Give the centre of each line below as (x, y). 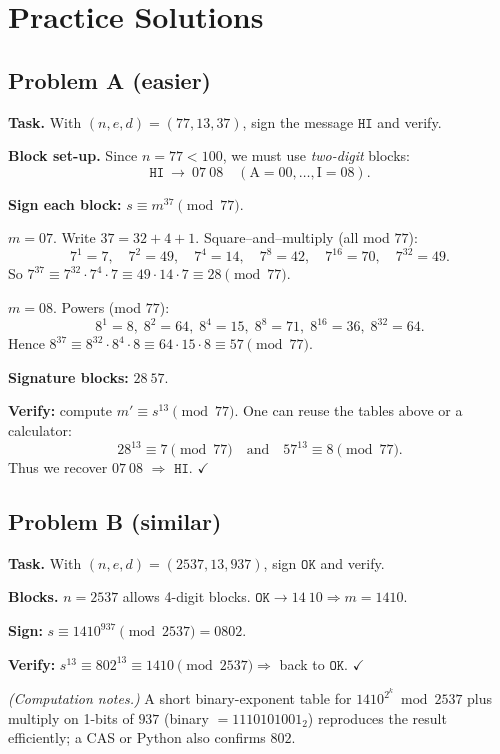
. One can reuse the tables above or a (348, 410)
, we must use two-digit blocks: (316, 155)
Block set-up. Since (73, 155)
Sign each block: (65, 203)
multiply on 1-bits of (71, 717)
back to (302, 663)
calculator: (40, 429)
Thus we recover (58, 467)
